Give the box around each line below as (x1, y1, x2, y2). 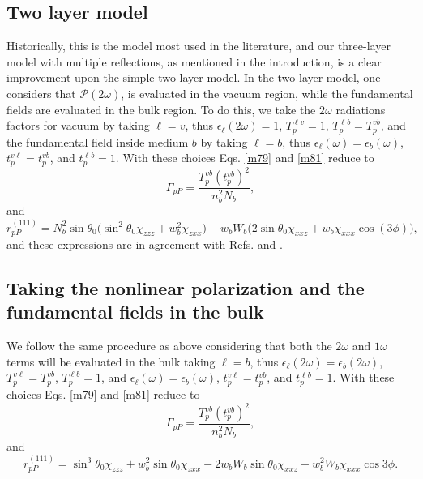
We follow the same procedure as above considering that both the (6, 337, 332, 354)
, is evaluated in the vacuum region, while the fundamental (121, 84, 413, 101)
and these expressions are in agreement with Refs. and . (6, 236, 283, 253)
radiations (335, 101, 386, 118)
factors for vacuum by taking (6, 117, 150, 134)
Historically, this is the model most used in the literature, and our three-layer (6, 37, 391, 54)
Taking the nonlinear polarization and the (6, 276, 365, 301)
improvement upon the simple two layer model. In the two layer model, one (6, 69, 381, 86)
